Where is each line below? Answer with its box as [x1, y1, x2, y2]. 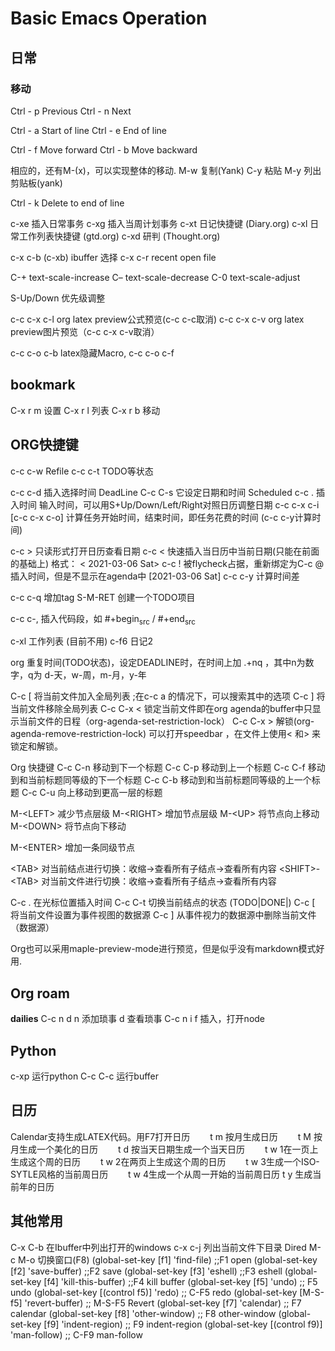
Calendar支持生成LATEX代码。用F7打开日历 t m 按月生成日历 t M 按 [10, 1130, 323, 1142]
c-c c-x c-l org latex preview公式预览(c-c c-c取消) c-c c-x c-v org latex [10, 313, 305, 325]
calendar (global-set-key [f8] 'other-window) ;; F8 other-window [10, 1307, 277, 1319]
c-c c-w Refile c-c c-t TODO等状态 [10, 465, 154, 477]
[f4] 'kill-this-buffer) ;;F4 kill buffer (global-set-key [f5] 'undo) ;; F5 [43, 1275, 318, 1287]
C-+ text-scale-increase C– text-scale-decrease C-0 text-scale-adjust [10, 271, 301, 283]
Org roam [10, 985, 70, 1002]
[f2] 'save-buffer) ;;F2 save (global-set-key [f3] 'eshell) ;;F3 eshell [10, 1265, 283, 1277]
